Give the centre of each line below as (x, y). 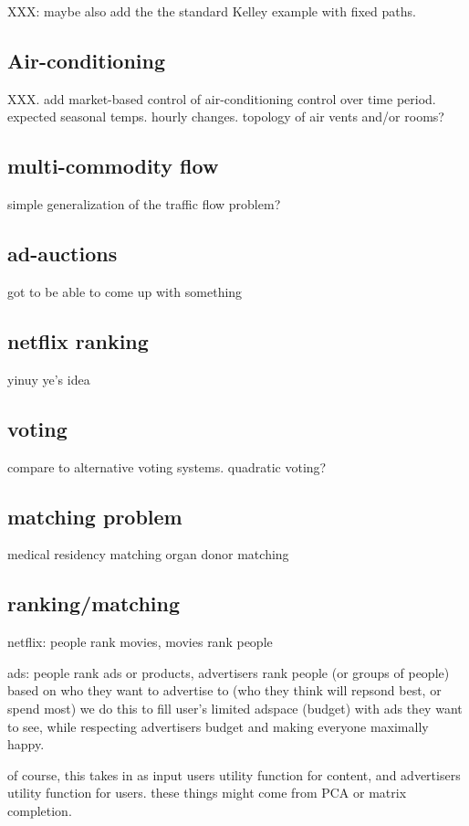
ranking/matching (94, 604)
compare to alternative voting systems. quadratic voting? (167, 466)
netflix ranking (78, 340)
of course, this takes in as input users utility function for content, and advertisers (234, 774)
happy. (26, 744)
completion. (40, 810)
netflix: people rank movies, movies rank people (140, 642)
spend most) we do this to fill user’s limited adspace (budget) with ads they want (235, 708)
